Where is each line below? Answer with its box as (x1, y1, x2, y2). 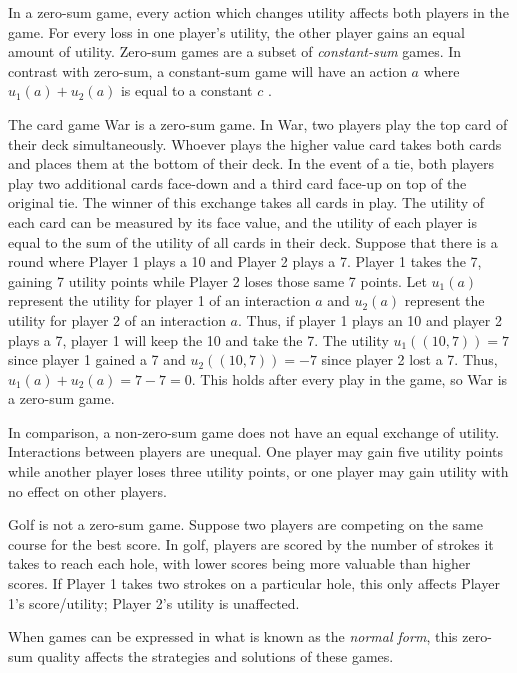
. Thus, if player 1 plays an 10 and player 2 (238, 309, 502, 330)
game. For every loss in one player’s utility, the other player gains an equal (8, 21, 465, 42)
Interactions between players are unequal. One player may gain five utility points (8, 441, 504, 462)
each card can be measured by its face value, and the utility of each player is (8, 211, 477, 232)
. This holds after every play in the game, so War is (191, 368, 508, 389)
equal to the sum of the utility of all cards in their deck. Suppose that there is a (8, 231, 498, 252)
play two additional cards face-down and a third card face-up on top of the (8, 172, 467, 193)
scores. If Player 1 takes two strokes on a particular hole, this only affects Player (8, 573, 500, 594)
